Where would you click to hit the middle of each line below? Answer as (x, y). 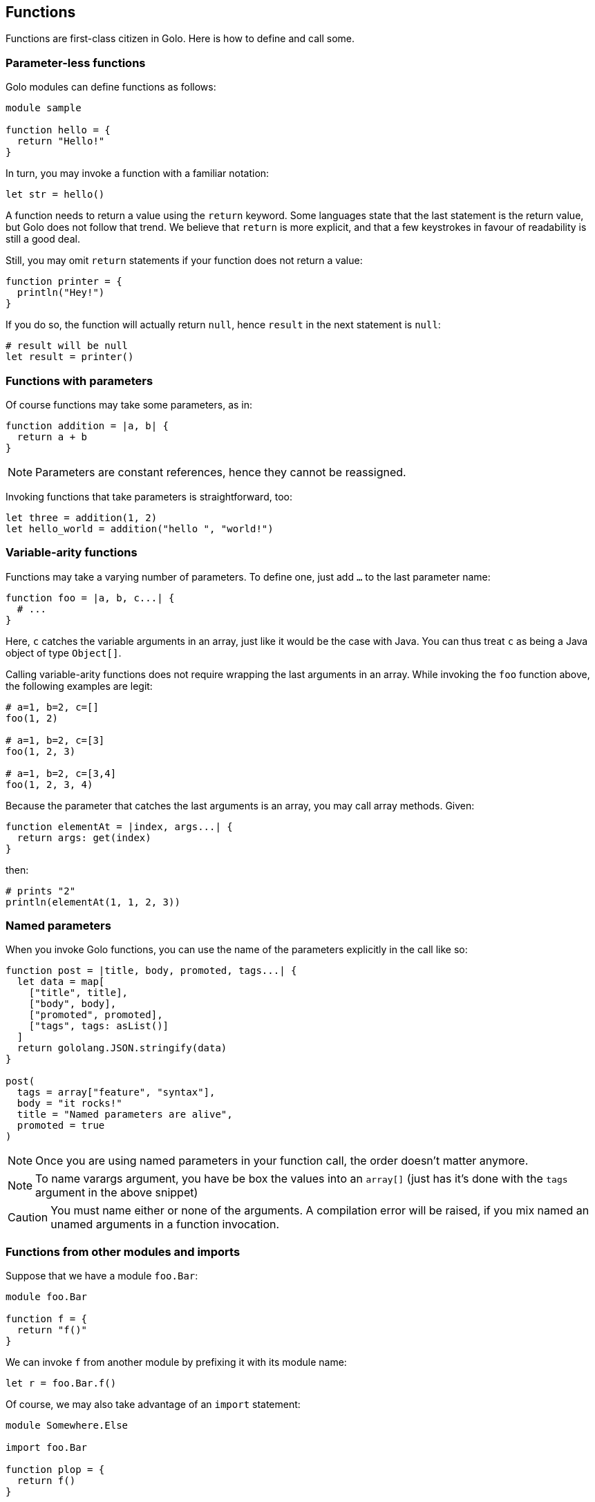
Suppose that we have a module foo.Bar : (102, 1276)
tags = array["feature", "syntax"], (116, 1092)
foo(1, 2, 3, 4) (49, 784)
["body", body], (73, 1004)
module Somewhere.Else (67, 1426)
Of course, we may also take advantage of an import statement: (153, 1405)
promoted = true (61, 1126)
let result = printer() (70, 357)
